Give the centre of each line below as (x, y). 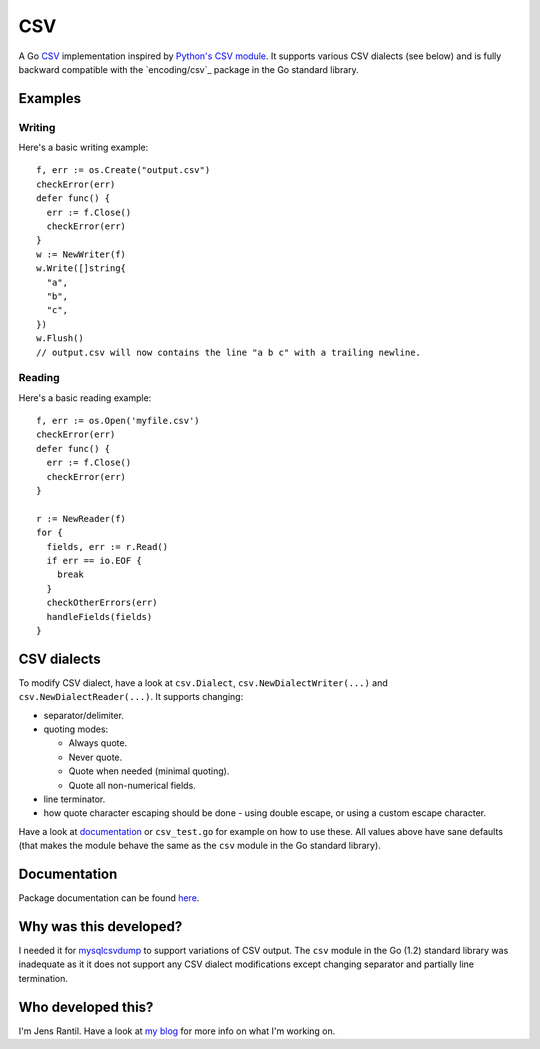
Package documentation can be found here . (109, 898)
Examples (50, 98)
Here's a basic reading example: (85, 397)
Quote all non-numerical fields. (132, 785)
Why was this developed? (100, 926)
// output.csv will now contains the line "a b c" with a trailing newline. (229, 352)
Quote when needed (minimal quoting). (149, 771)
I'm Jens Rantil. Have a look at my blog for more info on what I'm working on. (177, 1031)
